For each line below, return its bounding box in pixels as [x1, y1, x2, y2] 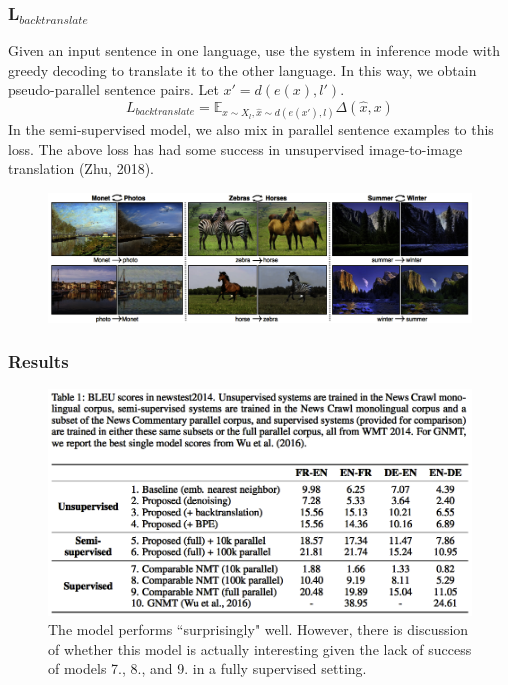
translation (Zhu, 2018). [8, 158, 154, 179]
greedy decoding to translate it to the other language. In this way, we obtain [8, 59, 477, 80]
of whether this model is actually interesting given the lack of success [48, 638, 472, 659]
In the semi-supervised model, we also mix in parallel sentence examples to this [8, 119, 494, 140]
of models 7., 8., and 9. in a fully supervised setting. [48, 658, 367, 679]
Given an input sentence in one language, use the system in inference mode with [8, 40, 500, 61]
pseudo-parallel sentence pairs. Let [8, 79, 219, 100]
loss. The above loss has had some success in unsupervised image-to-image [8, 138, 463, 159]
